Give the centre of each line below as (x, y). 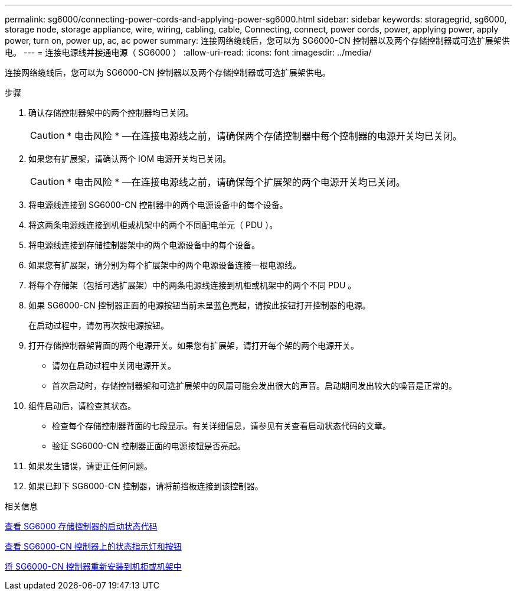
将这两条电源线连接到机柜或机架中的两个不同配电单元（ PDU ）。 (153, 225)
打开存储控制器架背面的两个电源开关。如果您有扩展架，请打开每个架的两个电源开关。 (194, 345)
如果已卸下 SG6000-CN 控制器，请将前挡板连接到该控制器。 (146, 486)
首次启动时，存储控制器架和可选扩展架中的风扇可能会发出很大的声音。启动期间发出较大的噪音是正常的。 (254, 386)
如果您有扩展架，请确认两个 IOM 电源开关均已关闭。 (130, 159)
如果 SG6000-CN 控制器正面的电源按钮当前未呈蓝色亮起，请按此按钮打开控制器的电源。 (199, 305)
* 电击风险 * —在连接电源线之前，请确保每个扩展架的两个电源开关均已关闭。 (236, 182)
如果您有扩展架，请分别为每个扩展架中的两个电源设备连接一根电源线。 (165, 265)
